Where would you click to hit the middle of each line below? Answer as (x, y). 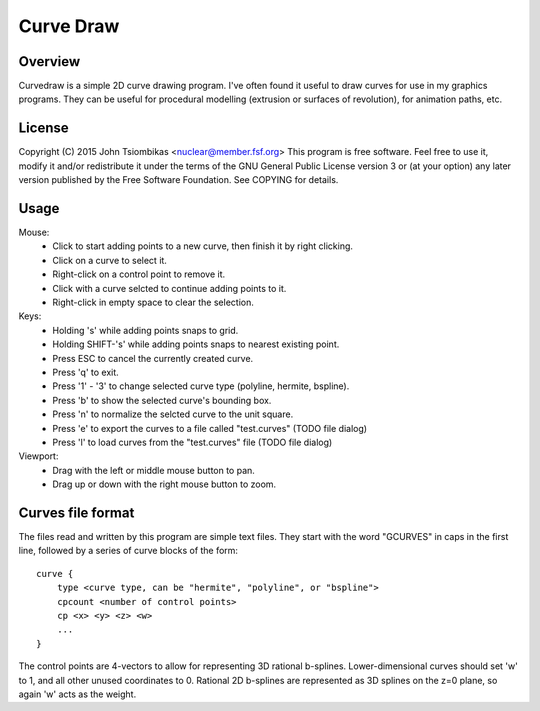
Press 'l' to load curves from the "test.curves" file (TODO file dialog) (192, 442)
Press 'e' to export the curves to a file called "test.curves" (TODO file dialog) (210, 428)
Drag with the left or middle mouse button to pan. (153, 470)
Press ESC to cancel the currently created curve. (153, 358)
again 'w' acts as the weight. (77, 694)
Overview (49, 61)
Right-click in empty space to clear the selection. (153, 302)
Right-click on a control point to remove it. (139, 274)
